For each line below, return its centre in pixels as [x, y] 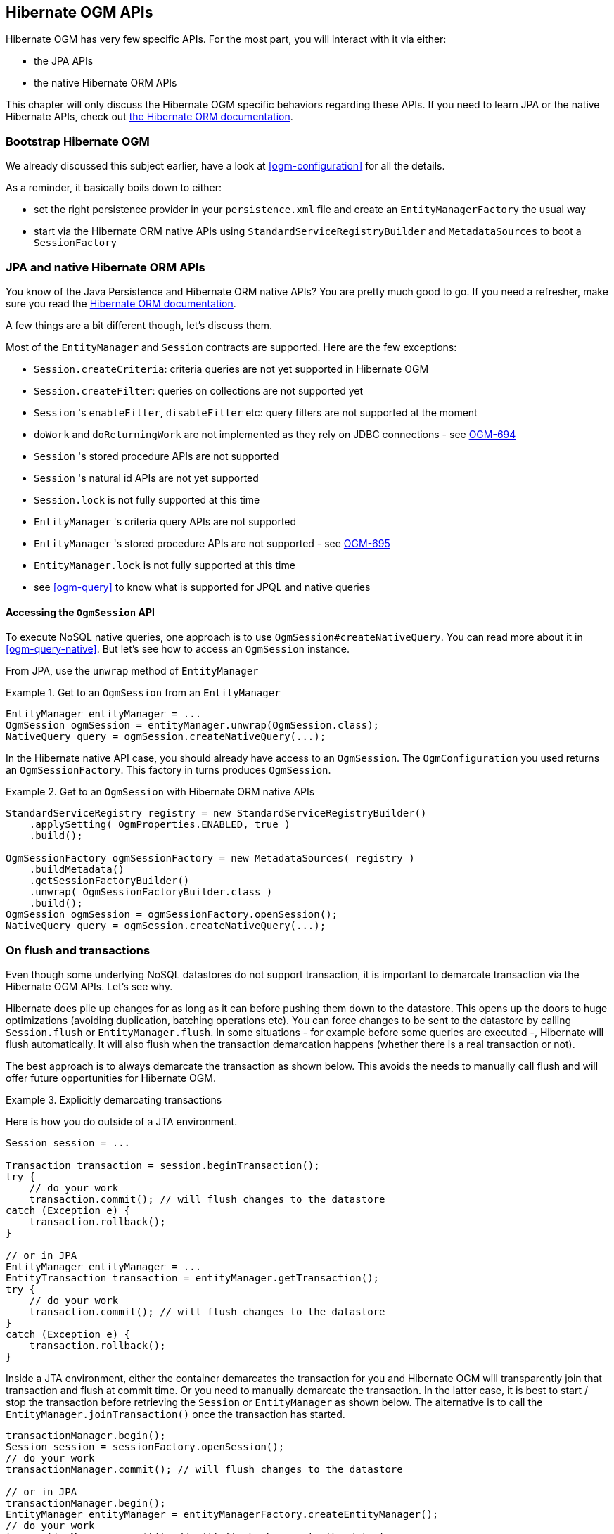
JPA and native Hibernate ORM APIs [105, 267]
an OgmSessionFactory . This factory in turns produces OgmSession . [168, 770]
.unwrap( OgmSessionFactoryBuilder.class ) [151, 892]
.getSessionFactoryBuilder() [109, 881]
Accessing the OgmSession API [80, 612]
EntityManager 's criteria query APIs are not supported [165, 521]
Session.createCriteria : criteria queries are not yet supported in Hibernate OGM [231, 369]
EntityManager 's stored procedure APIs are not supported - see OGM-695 [212, 543]
